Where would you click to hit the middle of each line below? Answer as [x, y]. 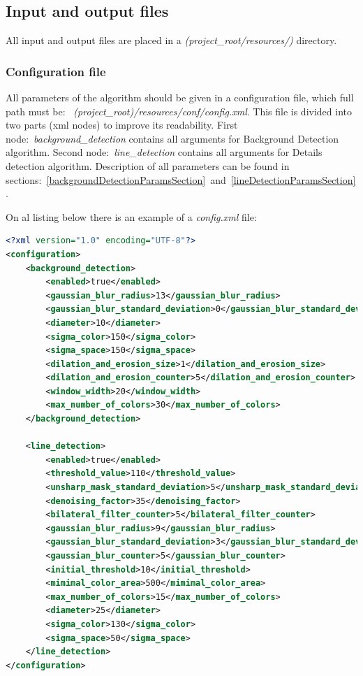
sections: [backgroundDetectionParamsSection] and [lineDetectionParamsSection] [181, 179]
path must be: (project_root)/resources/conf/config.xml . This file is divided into [179, 111]
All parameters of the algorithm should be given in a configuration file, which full [180, 98]
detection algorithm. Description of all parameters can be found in [148, 165]
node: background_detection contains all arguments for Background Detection [172, 138]
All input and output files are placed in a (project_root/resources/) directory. [171, 40]
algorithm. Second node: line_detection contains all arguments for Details [164, 152]
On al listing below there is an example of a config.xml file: [131, 216]
